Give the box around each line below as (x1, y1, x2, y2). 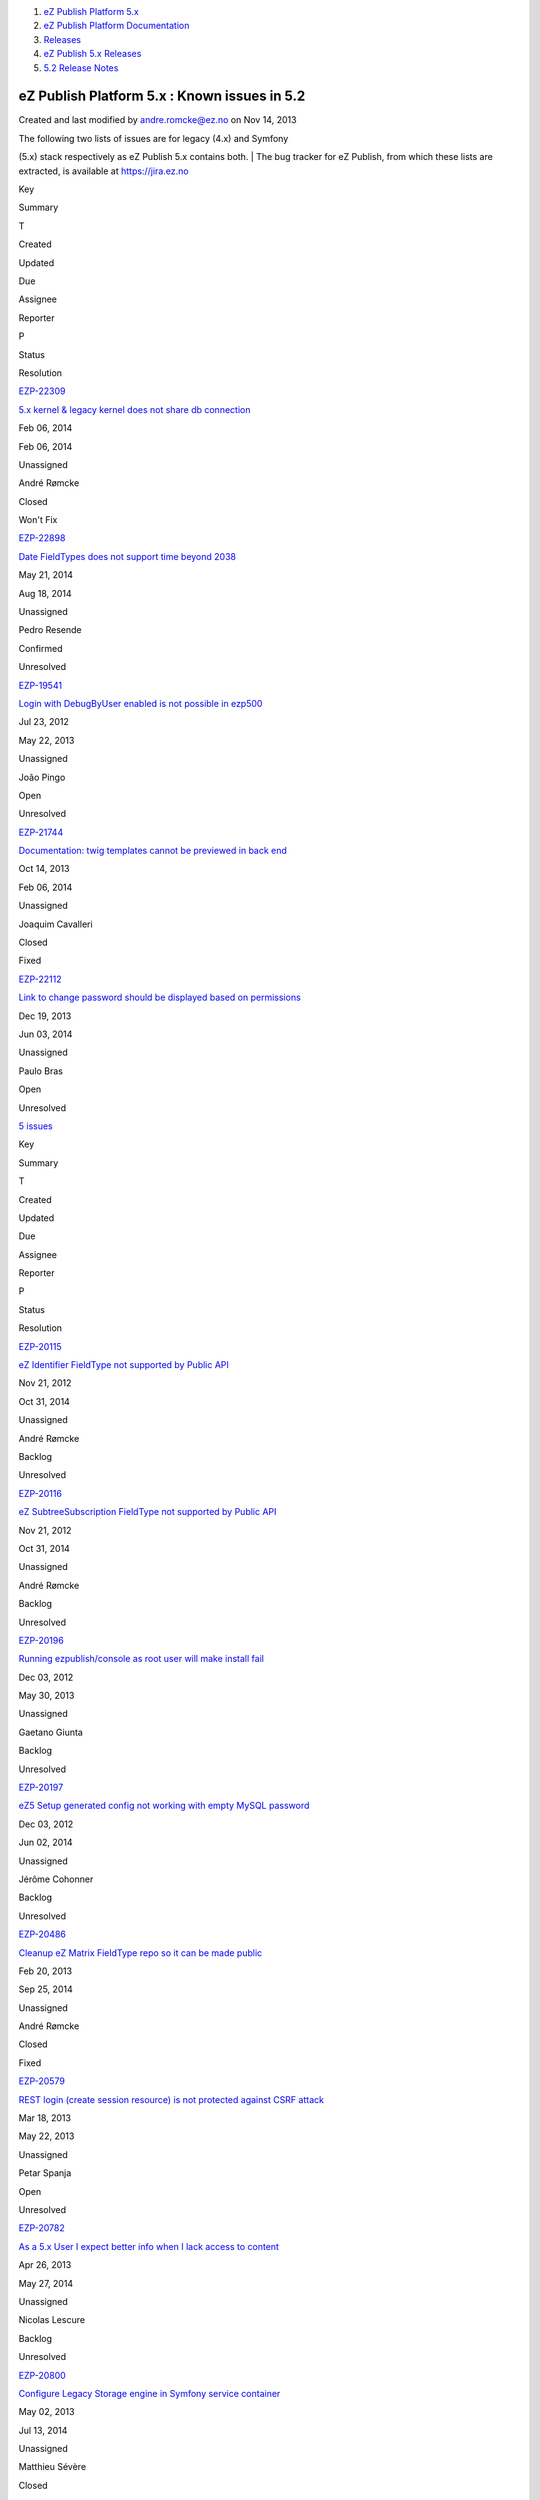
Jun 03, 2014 (18, 1028, 73, 1040)
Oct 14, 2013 (18, 863, 70, 875)
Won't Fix (18, 514, 58, 526)
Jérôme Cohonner (18, 1873, 94, 1885)
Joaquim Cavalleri (18, 918, 94, 930)
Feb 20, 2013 (18, 1965, 73, 1977)
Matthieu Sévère (18, 2461, 87, 2473)
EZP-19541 (18, 679, 63, 691)
